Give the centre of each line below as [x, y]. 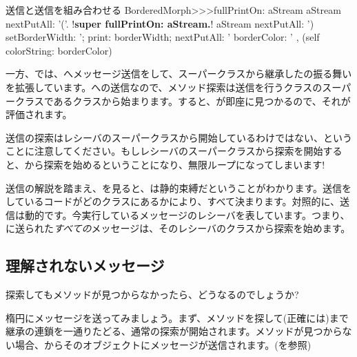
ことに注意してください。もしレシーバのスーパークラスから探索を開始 [164, 151]
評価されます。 [39, 114]
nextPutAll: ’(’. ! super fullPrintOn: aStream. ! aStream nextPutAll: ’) [160, 23]
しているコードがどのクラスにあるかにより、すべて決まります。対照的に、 [173, 201]
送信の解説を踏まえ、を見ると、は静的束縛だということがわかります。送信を [179, 187]
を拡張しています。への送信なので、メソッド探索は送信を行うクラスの [164, 87]
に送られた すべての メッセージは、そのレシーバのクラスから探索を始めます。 [178, 228]
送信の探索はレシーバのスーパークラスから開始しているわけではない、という [179, 137]
